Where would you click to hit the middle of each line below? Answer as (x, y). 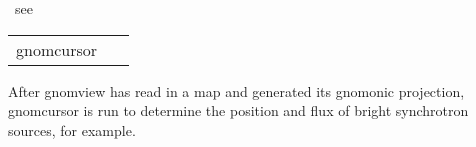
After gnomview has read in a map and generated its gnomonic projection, (236, 90)
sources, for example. (72, 129)
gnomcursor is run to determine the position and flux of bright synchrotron (238, 110)
